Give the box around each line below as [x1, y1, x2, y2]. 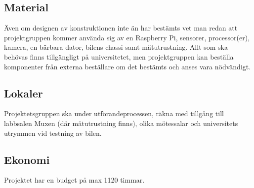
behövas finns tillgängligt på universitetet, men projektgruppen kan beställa [4, 51, 234, 62]
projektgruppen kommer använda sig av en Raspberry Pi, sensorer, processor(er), [4, 32, 250, 42]
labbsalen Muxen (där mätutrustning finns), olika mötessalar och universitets [4, 118, 238, 128]
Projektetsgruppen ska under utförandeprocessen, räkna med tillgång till [4, 108, 224, 119]
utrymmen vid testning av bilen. [4, 127, 102, 138]
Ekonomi [4, 152, 50, 167]
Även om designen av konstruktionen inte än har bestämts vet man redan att [4, 23, 238, 33]
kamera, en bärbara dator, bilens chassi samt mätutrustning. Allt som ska [4, 42, 228, 52]
